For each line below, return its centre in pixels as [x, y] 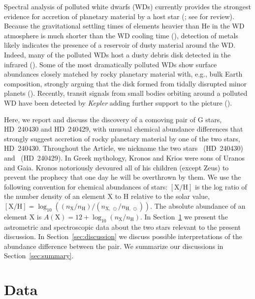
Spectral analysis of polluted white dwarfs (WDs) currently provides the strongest [127, 6]
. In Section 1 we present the [184, 216]
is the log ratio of [221, 186]
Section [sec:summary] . [39, 256]
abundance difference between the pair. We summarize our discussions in [114, 246]
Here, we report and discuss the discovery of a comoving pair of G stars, [113, 119]
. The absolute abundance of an [198, 205]
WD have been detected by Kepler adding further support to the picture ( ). [118, 102]
